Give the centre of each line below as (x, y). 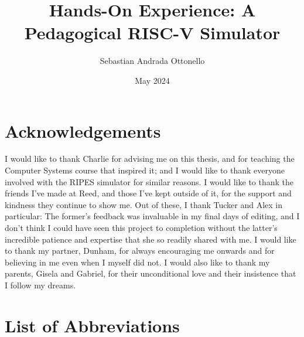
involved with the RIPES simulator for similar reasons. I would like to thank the (149, 181)
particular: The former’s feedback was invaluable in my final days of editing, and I (152, 216)
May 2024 (152, 80)
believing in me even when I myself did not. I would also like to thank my (137, 262)
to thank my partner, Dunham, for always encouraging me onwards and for (140, 251)
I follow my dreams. (40, 285)
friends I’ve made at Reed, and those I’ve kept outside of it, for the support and (148, 193)
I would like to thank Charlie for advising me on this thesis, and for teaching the (150, 159)
